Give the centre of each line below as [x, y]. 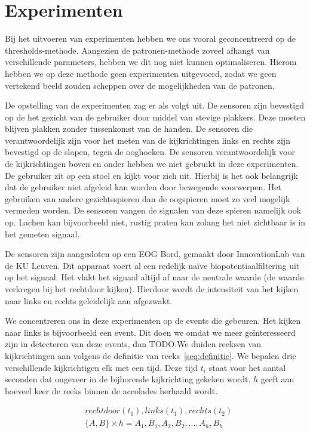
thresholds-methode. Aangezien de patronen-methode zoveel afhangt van [137, 50]
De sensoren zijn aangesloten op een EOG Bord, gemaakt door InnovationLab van [155, 254]
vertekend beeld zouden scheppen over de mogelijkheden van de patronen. [140, 85]
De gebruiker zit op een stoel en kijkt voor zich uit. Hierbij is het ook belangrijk [151, 175]
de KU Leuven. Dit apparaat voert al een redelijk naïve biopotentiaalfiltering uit [152, 265]
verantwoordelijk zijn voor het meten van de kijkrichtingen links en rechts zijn [148, 140]
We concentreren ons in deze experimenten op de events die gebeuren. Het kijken [153, 321]
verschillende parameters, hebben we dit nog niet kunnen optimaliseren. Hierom [151, 62]
